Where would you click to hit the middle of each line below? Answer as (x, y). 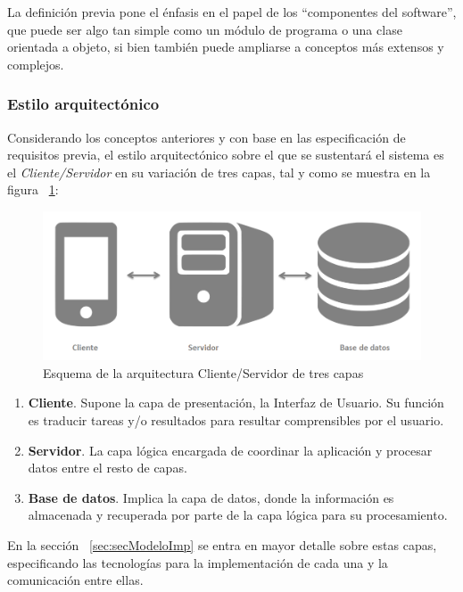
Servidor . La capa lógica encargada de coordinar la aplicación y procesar (230, 450)
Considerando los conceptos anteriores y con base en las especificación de (207, 137)
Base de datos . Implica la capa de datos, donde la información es (211, 497)
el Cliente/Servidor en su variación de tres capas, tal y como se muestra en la (219, 172)
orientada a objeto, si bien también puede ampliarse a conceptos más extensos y (226, 47)
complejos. (36, 64)
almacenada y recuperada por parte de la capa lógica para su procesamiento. (238, 515)
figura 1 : (33, 189)
